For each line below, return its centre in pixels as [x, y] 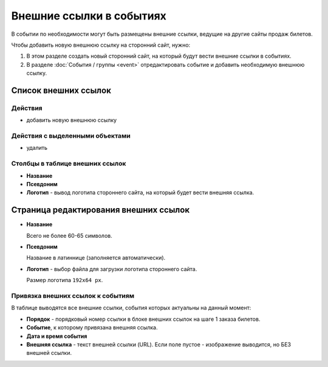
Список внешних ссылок [61, 90]
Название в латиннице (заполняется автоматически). [96, 258]
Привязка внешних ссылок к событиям [73, 295]
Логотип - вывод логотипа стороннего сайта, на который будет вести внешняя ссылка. [140, 193]
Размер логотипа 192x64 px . [65, 280]
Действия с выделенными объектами [71, 136]
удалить [37, 148]
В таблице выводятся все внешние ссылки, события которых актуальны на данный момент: [131, 308]
